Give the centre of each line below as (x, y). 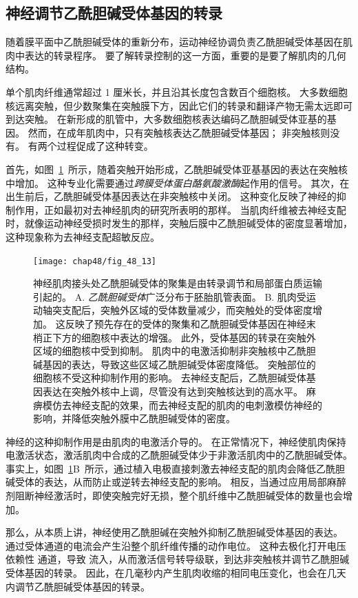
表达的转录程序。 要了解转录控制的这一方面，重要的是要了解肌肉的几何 (185, 55)
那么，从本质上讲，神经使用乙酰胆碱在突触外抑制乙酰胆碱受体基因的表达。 (174, 532)
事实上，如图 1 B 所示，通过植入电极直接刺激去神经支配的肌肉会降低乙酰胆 (175, 468)
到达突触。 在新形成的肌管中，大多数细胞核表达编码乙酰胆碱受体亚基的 (166, 119)
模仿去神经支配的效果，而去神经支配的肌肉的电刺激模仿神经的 (182, 405)
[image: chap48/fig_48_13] (95, 261)
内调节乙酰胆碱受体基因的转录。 (78, 586)
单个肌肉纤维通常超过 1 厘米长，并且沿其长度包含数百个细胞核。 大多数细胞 (177, 91)
